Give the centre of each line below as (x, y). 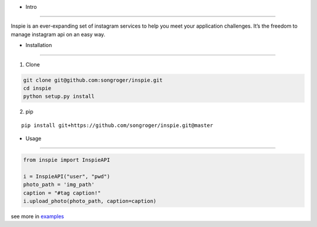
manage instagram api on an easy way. (58, 34)
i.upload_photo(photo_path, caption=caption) (90, 201)
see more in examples (38, 216)
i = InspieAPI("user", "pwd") (67, 176)
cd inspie (37, 88)
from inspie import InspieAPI (67, 160)
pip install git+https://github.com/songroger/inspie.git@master (117, 125)
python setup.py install (59, 96)
